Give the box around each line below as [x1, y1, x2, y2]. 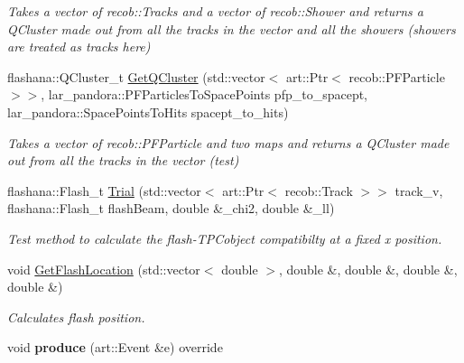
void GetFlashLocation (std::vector [7, 259, 200, 278]
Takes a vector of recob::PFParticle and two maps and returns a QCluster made [7, 133, 450, 152]
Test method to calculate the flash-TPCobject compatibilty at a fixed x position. [7, 228, 442, 247]
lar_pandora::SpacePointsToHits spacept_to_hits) [7, 102, 289, 121]
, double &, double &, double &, [278, 259, 458, 278]
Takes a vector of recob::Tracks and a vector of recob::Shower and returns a [7, 2, 423, 20]
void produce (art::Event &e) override [7, 338, 223, 357]
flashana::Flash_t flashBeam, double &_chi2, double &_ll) [7, 199, 335, 218]
